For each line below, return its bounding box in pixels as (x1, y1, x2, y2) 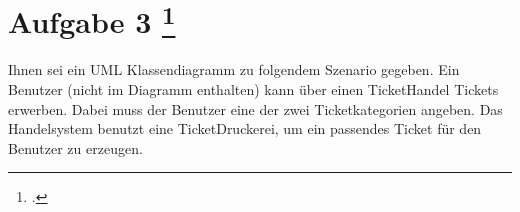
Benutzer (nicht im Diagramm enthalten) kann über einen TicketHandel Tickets (8, 79, 499, 100)
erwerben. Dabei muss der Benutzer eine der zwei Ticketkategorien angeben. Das (8, 98, 503, 119)
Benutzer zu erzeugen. (8, 137, 143, 158)
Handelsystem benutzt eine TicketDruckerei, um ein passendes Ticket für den (8, 118, 482, 139)
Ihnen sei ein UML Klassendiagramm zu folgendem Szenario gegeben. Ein (8, 59, 460, 80)
